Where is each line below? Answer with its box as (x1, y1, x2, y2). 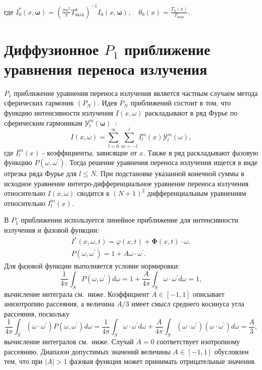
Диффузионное (4, 38, 99, 59)
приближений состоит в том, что (130, 97, 231, 108)
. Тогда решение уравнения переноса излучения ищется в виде (65, 157, 258, 168)
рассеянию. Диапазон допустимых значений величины (4, 346, 171, 356)
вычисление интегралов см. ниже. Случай (4, 336, 134, 347)
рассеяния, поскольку (4, 308, 70, 319)
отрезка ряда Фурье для (4, 168, 77, 179)
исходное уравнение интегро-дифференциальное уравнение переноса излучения (4, 178, 249, 188)
